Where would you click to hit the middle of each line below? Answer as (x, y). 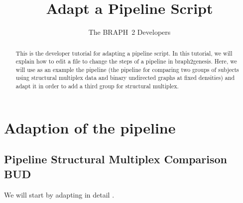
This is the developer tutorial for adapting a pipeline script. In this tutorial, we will (124, 53)
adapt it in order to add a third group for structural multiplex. (97, 86)
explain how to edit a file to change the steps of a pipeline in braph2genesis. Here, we (126, 61)
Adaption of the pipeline (90, 127)
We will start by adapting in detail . (59, 194)
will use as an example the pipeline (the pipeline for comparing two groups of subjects (127, 69)
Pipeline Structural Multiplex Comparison (116, 159)
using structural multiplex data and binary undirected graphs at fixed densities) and (125, 78)
